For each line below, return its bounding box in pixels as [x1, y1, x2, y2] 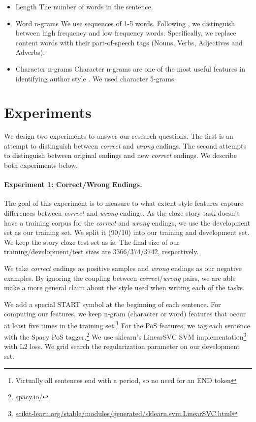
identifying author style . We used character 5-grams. [15, 73, 176, 83]
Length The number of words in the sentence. [15, 1, 153, 11]
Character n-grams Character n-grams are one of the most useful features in [15, 63, 245, 74]
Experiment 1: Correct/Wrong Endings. [4, 179, 142, 190]
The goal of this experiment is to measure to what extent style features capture [4, 198, 244, 208]
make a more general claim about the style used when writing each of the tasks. [4, 282, 245, 293]
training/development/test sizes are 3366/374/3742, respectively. [4, 246, 199, 257]
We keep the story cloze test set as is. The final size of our [4, 236, 180, 247]
